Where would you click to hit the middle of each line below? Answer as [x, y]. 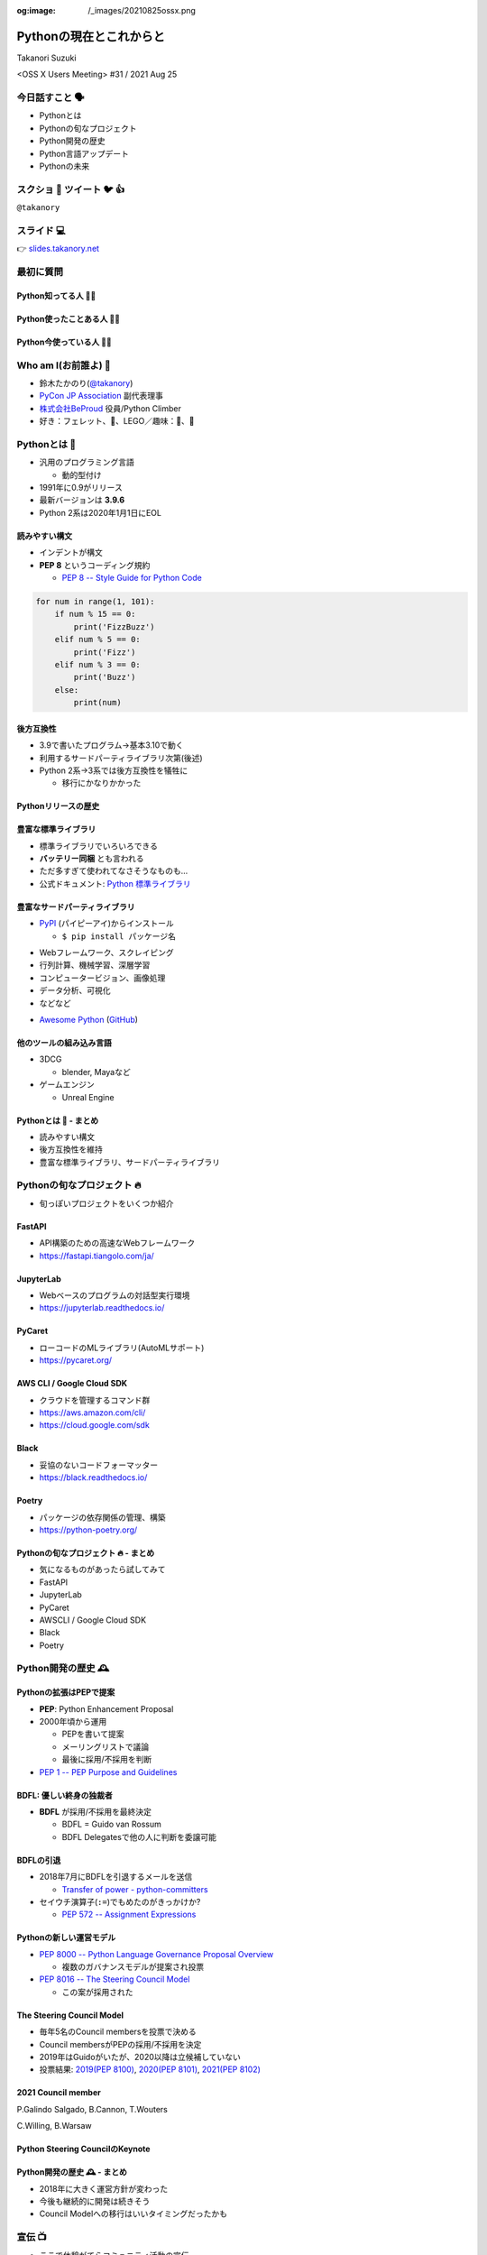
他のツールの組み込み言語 [64, 1043]
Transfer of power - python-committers [135, 1889]
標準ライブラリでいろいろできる [98, 846]
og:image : [36, 10]
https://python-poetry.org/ [88, 1530]
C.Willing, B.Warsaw [54, 2126]
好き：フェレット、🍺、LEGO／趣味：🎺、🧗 [117, 421]
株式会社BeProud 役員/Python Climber [110, 408]
